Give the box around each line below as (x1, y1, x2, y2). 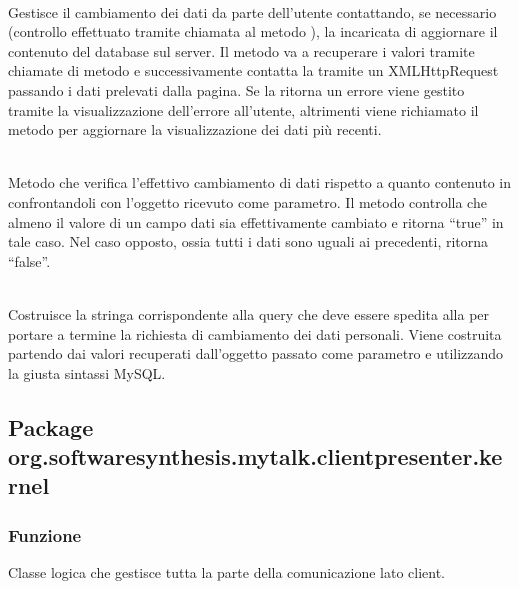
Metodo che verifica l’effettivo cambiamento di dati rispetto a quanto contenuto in (8, 172, 511, 193)
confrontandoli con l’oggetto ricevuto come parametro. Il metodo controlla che (8, 191, 487, 212)
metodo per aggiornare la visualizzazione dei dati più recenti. (8, 119, 382, 140)
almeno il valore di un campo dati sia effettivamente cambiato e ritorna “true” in (8, 211, 504, 232)
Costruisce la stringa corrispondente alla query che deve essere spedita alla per (8, 303, 490, 324)
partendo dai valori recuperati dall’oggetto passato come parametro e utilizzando (8, 343, 504, 364)
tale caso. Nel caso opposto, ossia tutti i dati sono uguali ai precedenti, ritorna (8, 231, 489, 252)
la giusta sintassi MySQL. (8, 362, 166, 383)
